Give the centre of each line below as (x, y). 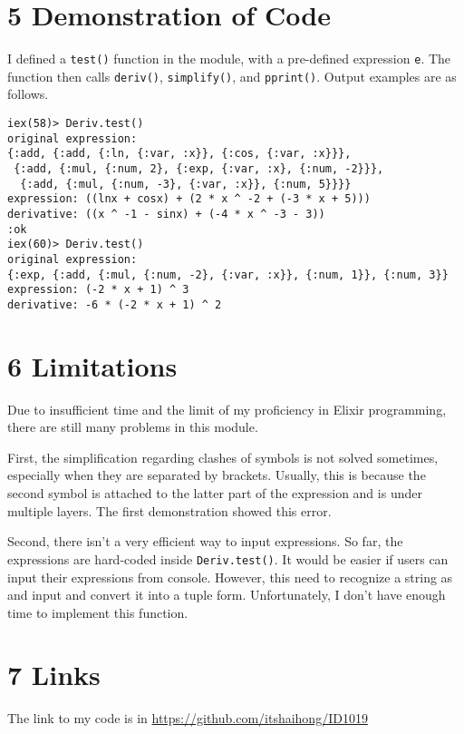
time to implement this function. (98, 612)
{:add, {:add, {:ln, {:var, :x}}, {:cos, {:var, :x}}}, (179, 154)
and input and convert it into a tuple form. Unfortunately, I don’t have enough (227, 595)
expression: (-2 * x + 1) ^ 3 (98, 290)
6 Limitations (92, 365)
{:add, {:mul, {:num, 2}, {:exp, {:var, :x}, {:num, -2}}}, (199, 169)
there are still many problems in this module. (133, 427)
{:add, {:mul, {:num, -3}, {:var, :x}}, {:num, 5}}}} (186, 184)
